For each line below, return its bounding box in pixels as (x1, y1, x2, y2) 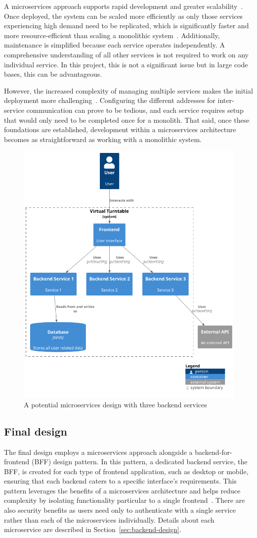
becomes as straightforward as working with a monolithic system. (4, 134, 202, 144)
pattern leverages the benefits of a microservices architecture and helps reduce (4, 485, 241, 495)
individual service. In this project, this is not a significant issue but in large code (4, 59, 248, 69)
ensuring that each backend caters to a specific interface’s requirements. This (4, 476, 237, 486)
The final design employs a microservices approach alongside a (4, 446, 193, 457)
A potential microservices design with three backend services (24, 399, 207, 409)
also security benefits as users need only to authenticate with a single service (4, 505, 236, 515)
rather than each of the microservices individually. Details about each (4, 514, 214, 525)
